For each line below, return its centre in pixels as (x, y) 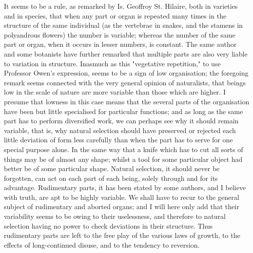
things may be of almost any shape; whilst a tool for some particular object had (123, 159)
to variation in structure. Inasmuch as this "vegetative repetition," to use (112, 63)
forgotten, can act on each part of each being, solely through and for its (111, 178)
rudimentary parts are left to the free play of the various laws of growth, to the (122, 235)
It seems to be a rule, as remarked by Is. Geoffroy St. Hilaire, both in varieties (121, 6)
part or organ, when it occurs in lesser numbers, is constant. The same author (120, 44)
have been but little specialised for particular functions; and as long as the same (124, 111)
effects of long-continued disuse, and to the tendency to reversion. (102, 244)
